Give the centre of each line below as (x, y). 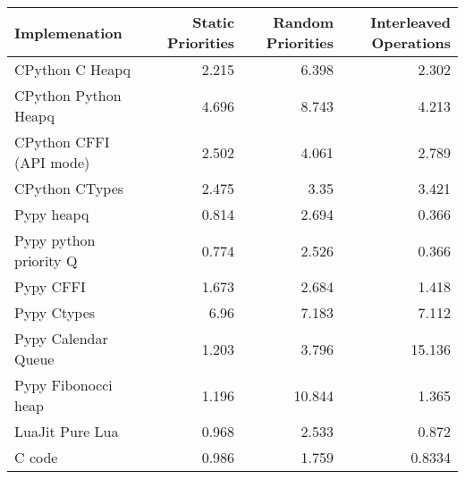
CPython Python (68, 95)
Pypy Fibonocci (63, 385)
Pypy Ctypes (55, 312)
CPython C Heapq (73, 69)
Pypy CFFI (50, 286)
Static (214, 22)
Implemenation (68, 32)
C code (36, 457)
